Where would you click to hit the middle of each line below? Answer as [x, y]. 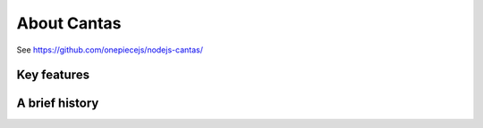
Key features [53, 75]
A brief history [58, 104]
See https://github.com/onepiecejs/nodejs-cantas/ [110, 50]
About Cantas [69, 23]
